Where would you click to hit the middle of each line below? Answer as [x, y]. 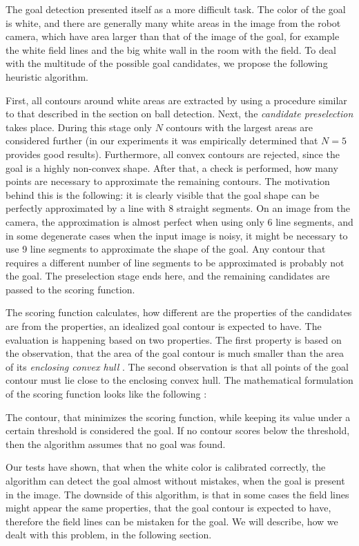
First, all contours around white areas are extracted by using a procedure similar [176, 100]
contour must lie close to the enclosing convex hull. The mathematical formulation [179, 380]
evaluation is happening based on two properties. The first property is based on [174, 339]
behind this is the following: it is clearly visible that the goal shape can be [163, 194]
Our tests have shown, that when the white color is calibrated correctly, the [166, 467]
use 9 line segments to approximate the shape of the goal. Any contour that [166, 249]
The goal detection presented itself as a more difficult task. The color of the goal [176, 9]
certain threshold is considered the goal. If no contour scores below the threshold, [178, 430]
